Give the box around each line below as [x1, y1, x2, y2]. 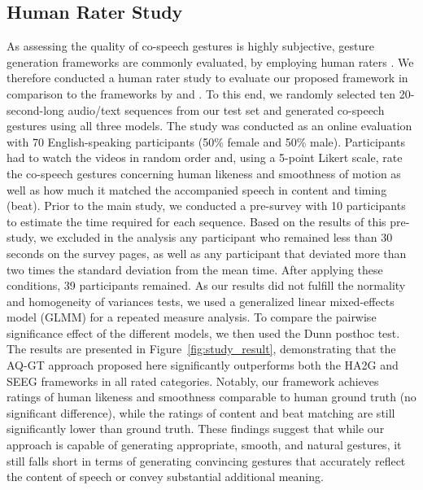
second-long [7, 101, 64, 118]
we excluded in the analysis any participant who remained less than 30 [40, 229, 393, 246]
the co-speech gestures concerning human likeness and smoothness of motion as [7, 164, 401, 182]
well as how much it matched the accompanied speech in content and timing [7, 181, 387, 198]
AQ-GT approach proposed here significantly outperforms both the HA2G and [7, 357, 399, 374]
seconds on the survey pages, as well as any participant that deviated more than [7, 244, 407, 261]
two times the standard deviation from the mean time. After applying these [7, 260, 383, 278]
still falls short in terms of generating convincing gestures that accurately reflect [7, 452, 406, 469]
